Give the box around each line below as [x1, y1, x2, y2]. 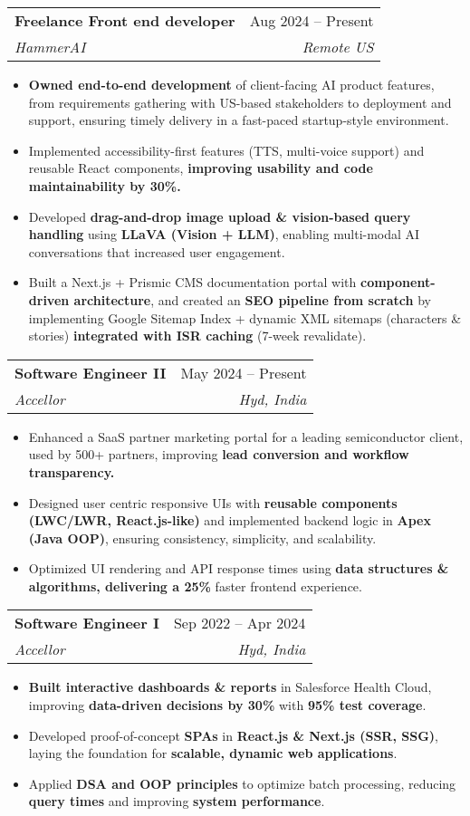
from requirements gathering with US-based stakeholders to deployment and [28, 92, 452, 111]
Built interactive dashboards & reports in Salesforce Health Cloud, [28, 677, 432, 696]
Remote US [302, 36, 374, 57]
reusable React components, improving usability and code [28, 158, 373, 178]
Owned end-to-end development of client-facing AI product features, [28, 75, 435, 93]
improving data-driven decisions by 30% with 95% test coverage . [28, 696, 427, 715]
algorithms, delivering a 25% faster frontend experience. [28, 576, 362, 595]
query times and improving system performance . [28, 792, 325, 811]
